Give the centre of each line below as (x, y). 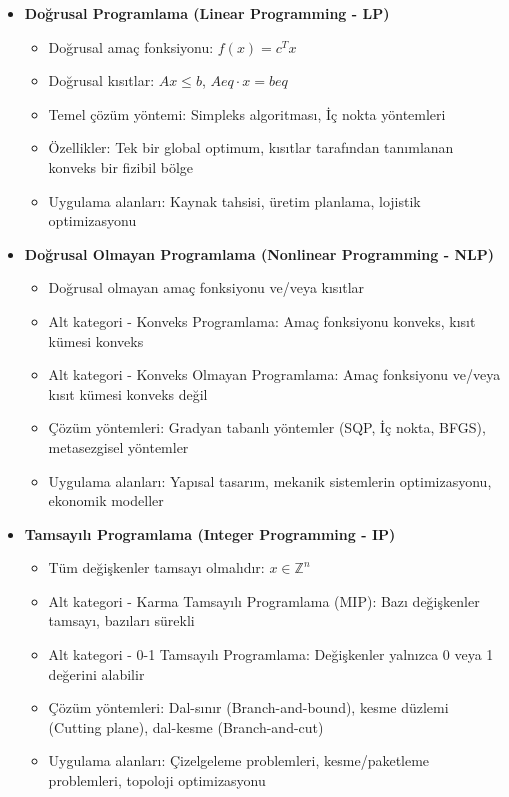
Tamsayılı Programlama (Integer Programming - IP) (210, 533)
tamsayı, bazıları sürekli (121, 620)
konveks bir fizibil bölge (121, 166)
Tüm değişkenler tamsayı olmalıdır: (156, 567)
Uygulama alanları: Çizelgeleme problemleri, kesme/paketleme (239, 760)
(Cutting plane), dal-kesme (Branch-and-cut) (186, 726)
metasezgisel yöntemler (118, 446)
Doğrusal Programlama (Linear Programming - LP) (207, 13)
